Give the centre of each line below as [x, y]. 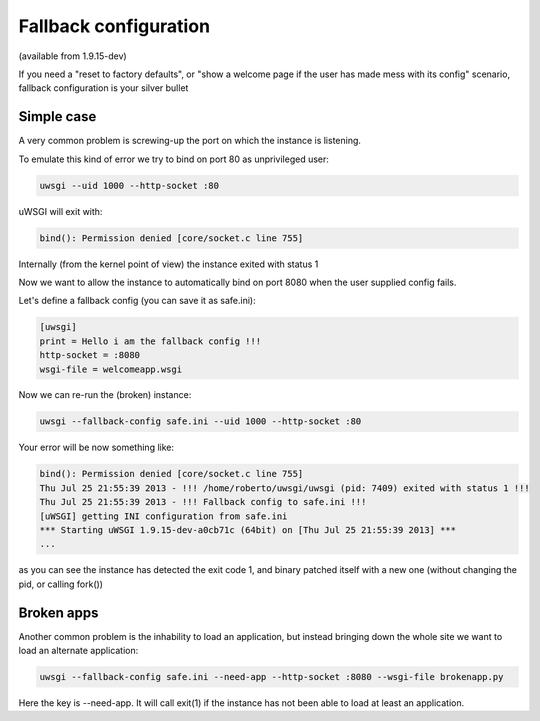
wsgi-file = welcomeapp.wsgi [111, 369]
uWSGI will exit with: [60, 211]
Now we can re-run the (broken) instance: [105, 395]
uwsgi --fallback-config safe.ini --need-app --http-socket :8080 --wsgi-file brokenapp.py [271, 677]
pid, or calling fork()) [61, 584]
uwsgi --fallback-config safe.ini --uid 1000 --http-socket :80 [200, 421]
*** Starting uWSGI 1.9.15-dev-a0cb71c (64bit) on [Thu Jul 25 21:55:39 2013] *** [248, 530]
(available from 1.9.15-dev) [72, 56]
